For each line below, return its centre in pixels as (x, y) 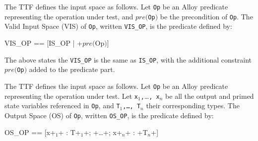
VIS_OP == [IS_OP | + (44, 42)
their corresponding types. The (193, 106)
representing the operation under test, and (69, 16)
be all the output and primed (210, 96)
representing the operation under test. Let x (71, 96)
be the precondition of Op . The (206, 16)
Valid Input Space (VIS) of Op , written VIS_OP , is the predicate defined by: (118, 26)
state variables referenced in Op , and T (62, 106)
